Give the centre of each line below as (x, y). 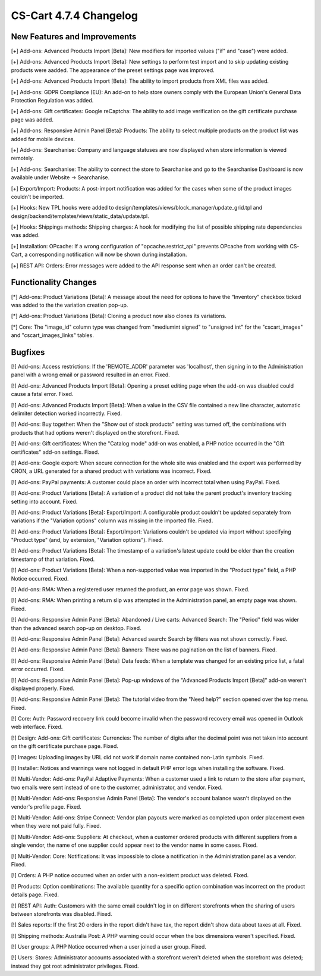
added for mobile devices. (43, 139)
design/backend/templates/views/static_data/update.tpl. (80, 216)
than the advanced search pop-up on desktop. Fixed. (76, 628)
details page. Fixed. (35, 895)
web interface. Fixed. (37, 727)
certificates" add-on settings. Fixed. (55, 452)
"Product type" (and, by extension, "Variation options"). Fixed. (87, 540)
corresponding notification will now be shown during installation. (108, 255)
